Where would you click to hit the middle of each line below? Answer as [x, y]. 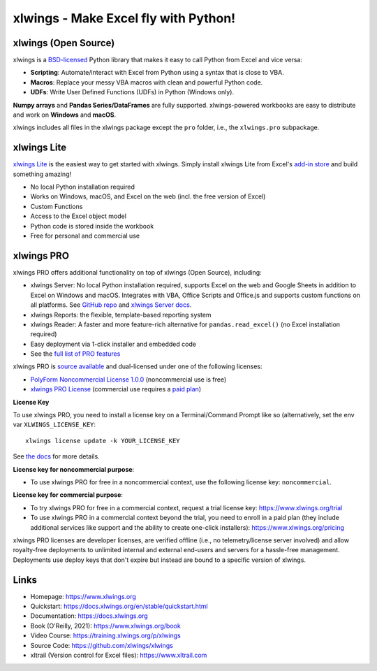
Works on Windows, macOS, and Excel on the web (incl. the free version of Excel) [148, 196]
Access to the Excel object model [79, 216]
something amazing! [42, 174]
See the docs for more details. [57, 456]
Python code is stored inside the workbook [92, 226]
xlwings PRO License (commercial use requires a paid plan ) [116, 389]
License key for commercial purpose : [68, 495]
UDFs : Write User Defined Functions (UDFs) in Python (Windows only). [132, 92]
